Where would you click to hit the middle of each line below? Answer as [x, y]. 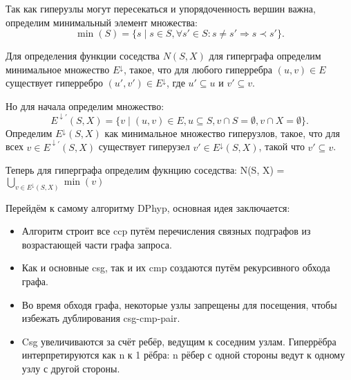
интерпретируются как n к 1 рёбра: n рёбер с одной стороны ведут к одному [183, 355]
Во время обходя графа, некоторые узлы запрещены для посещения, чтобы [179, 304]
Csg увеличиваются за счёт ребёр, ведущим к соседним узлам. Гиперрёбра [179, 341]
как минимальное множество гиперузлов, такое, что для [222, 133]
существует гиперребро [54, 83]
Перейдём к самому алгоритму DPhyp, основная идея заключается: [148, 207]
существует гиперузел [144, 146]
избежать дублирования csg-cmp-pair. [101, 318]
